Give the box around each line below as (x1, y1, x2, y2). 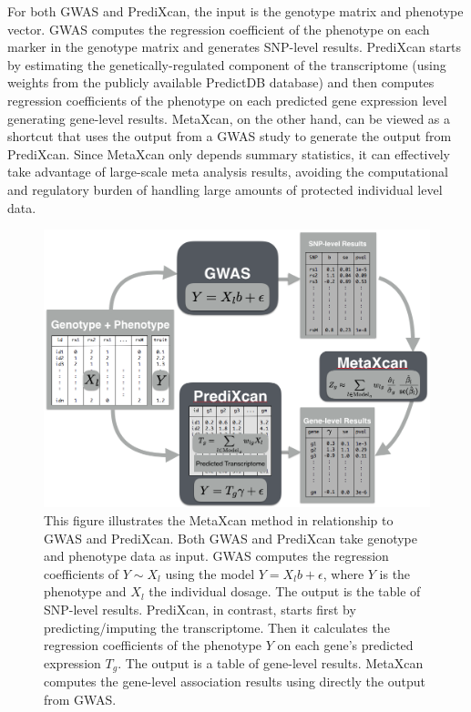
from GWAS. (44, 689, 117, 708)
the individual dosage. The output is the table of (148, 582, 421, 601)
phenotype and (44, 582, 127, 601)
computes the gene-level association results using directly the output (44, 672, 425, 691)
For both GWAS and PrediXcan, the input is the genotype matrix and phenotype (7, 2, 464, 20)
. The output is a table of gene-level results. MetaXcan (118, 653, 424, 672)
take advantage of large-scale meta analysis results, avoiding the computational (7, 162, 448, 181)
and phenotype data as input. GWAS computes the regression (44, 546, 389, 565)
